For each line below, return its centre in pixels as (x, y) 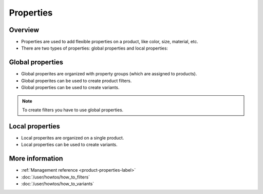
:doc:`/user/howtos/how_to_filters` (56, 177)
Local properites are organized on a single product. (73, 138)
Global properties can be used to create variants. (70, 88)
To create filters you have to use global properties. (73, 110)
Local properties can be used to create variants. (69, 145)
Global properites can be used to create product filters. (76, 81)
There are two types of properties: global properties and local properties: (94, 48)
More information (36, 159)
